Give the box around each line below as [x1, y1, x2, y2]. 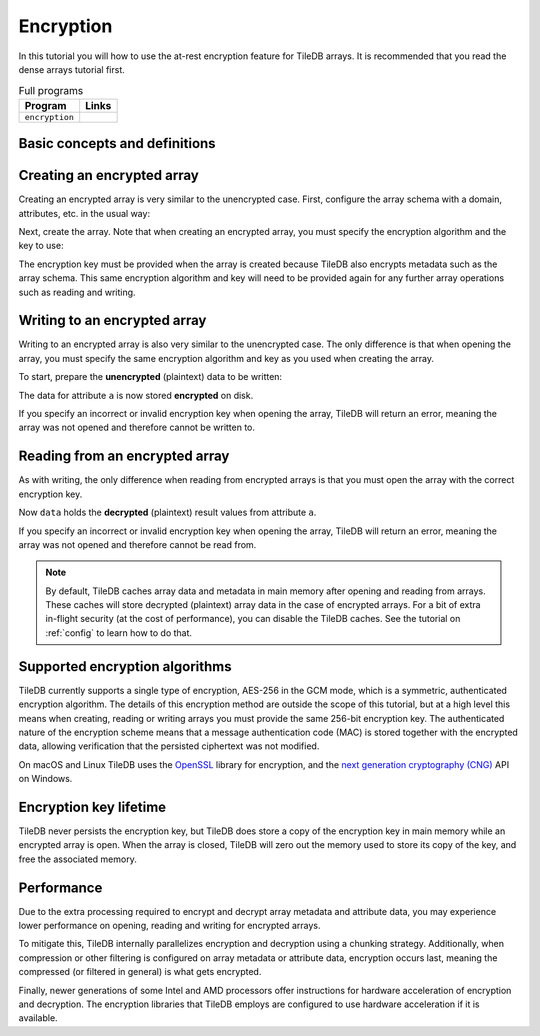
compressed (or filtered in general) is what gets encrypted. [18, 966, 262, 978]
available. [18, 1012, 59, 1024]
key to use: [18, 240, 64, 252]
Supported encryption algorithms [18, 658, 232, 675]
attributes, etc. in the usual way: [18, 207, 150, 219]
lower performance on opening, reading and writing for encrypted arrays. [18, 920, 321, 932]
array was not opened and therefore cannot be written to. [18, 421, 255, 434]
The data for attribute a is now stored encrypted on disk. [18, 389, 254, 401]
